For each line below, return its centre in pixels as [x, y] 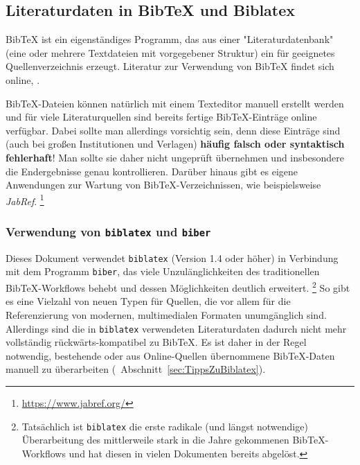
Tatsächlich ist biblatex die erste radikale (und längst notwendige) [165, 426]
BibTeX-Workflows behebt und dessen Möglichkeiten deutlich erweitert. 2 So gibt [178, 287]
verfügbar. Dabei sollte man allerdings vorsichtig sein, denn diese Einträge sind [173, 130]
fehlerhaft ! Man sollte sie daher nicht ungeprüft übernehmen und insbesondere [175, 157]
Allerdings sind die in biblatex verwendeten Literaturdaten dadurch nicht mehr [176, 328]
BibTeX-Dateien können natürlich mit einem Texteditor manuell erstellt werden [175, 103]
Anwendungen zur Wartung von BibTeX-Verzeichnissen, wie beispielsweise [163, 185]
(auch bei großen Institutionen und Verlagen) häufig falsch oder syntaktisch [175, 144]
